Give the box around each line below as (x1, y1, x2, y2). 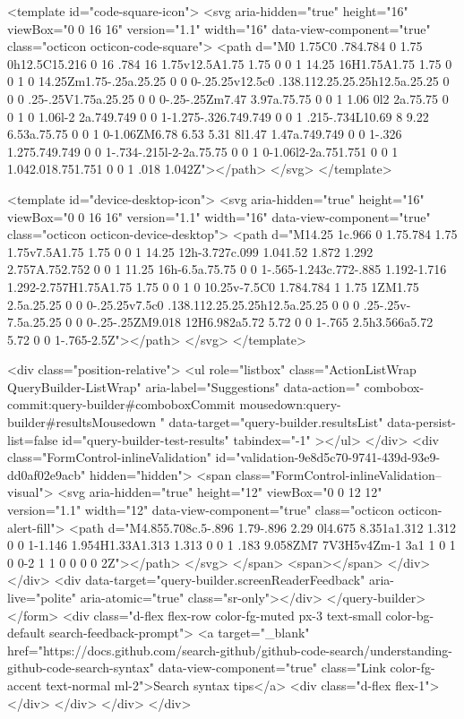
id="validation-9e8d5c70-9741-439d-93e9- (215, 448, 441, 466)
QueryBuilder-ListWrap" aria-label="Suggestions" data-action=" (7, 377, 360, 396)
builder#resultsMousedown (7, 413, 156, 432)
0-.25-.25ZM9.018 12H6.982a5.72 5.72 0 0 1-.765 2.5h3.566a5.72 (86, 312, 434, 331)
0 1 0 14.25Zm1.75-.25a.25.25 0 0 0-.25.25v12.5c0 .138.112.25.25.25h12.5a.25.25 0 (7, 72, 450, 90)
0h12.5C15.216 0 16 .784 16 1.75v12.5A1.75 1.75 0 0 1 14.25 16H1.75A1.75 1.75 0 (7, 54, 452, 73)
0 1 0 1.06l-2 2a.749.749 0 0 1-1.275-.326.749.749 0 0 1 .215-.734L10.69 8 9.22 (7, 107, 429, 125)
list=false (7, 430, 58, 449)
